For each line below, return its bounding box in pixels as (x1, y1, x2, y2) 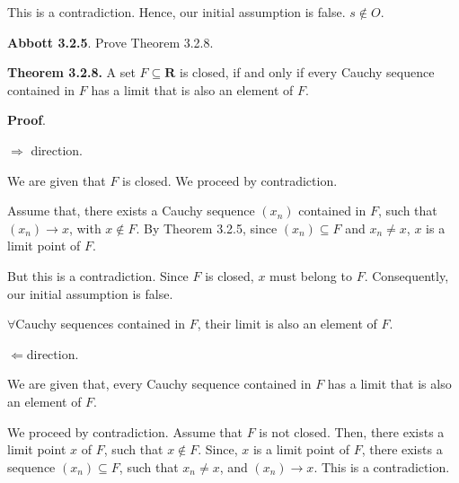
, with (68, 218, 102, 237)
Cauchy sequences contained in (15, 314, 186, 333)
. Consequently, (364, 266, 449, 285)
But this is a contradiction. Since (7, 266, 189, 285)
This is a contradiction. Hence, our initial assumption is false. (7, 3, 346, 21)
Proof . (7, 110, 47, 129)
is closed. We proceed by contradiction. (122, 171, 338, 189)
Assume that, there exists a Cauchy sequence (7, 201, 255, 220)
